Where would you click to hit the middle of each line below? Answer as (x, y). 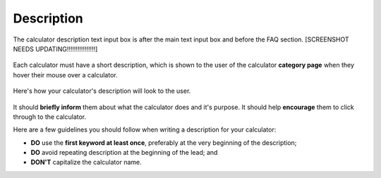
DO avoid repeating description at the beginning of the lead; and (124, 153)
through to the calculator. (50, 117)
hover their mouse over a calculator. (65, 75)
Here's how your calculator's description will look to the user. (102, 91)
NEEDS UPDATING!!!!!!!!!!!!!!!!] (55, 49)
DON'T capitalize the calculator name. (86, 163)
